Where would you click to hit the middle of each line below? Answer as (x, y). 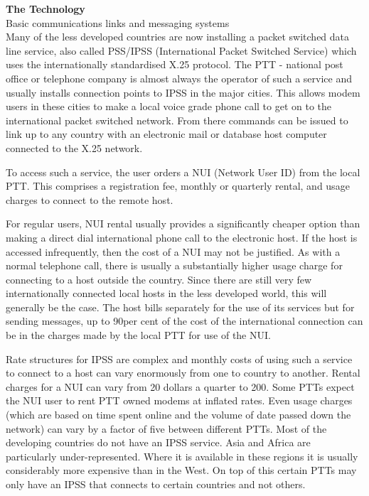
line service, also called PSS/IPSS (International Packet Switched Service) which (181, 50)
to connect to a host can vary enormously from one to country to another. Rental (183, 373)
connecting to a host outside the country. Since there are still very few (159, 279)
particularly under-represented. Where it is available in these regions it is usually (182, 456)
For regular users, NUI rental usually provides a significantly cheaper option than (183, 223)
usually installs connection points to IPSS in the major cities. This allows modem (183, 92)
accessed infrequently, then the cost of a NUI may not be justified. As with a (173, 251)
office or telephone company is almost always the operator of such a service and (179, 78)
